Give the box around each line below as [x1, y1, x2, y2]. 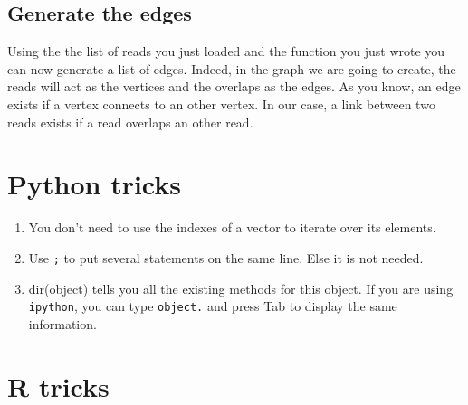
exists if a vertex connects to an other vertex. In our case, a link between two [7, 94, 435, 113]
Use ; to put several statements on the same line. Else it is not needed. [28, 248, 424, 267]
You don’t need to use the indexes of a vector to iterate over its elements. [28, 218, 436, 237]
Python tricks [7, 165, 181, 202]
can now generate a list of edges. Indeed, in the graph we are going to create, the [7, 59, 456, 78]
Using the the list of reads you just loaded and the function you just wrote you [7, 42, 445, 61]
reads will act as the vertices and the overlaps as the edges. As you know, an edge [7, 77, 461, 96]
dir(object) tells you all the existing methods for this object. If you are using [28, 278, 454, 297]
